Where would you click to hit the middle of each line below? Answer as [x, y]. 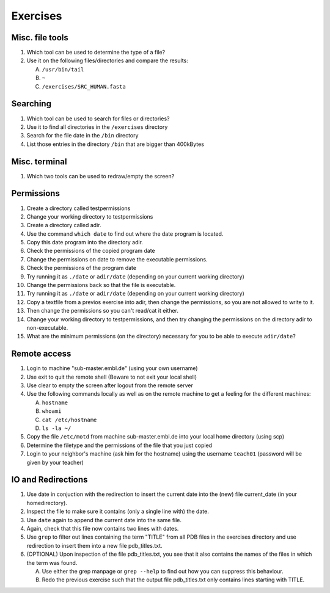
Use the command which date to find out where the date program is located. [125, 234]
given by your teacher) [55, 462]
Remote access [41, 354]
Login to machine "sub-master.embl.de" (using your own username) [112, 368]
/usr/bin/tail [63, 69]
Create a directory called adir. [64, 225]
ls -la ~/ [57, 428]
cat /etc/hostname [69, 420]
